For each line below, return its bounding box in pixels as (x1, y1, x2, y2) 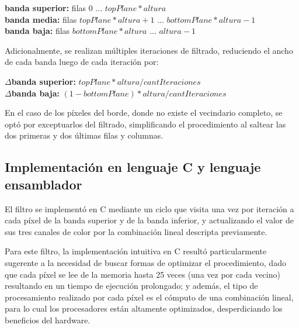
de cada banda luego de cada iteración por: (5, 56, 159, 68)
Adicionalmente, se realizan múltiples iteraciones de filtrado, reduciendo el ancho (5, 44, 293, 56)
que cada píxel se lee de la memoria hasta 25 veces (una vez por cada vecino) (5, 268, 280, 280)
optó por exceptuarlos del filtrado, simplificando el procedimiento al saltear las (5, 118, 286, 130)
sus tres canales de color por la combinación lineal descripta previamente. (5, 225, 267, 237)
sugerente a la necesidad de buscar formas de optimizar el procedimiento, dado (5, 256, 286, 268)
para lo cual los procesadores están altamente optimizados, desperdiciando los (5, 302, 283, 315)
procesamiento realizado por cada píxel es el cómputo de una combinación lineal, (5, 291, 294, 303)
